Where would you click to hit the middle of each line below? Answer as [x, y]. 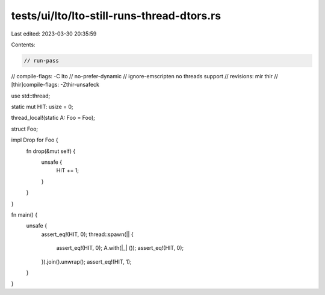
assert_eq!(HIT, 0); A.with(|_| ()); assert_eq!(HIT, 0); [120, 248]
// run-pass [42, 61]
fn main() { [24, 214]
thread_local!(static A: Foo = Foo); [53, 118]
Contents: [23, 45]
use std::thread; [31, 96]
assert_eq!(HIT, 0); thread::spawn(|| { [87, 234]
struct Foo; [25, 129]
